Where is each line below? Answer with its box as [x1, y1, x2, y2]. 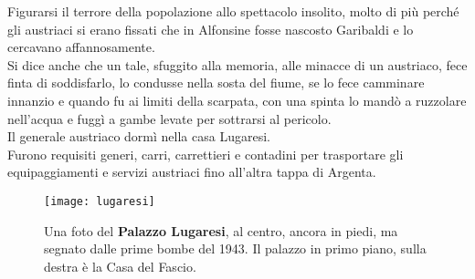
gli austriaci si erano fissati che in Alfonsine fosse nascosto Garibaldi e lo [7, 19, 414, 38]
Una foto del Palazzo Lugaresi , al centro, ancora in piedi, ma [44, 221, 398, 240]
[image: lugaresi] [44, 194, 155, 208]
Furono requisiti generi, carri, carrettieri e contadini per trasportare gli [7, 144, 404, 163]
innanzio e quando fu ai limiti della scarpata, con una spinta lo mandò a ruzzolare [7, 90, 467, 109]
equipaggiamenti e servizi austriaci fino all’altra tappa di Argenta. [7, 162, 376, 181]
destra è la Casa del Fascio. [44, 256, 196, 275]
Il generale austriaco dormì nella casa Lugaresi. [7, 127, 270, 146]
